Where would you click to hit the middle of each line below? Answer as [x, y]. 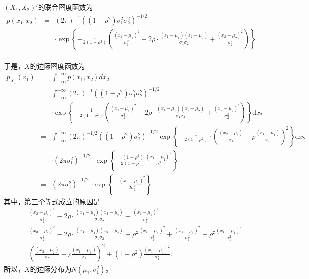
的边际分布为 [51, 268]
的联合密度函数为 [65, 7]
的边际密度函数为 [58, 66]
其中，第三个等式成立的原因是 [52, 201]
